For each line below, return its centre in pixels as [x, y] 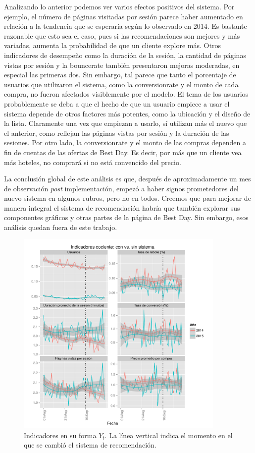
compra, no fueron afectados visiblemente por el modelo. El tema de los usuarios [126, 94]
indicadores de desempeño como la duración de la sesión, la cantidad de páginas [125, 55]
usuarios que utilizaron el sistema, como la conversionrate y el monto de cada [121, 84]
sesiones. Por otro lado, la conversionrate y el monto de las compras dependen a [125, 142]
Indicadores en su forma [60, 435]
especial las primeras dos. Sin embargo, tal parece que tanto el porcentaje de [120, 75]
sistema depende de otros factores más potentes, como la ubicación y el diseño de [127, 113]
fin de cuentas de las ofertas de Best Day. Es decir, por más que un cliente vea [123, 152]
